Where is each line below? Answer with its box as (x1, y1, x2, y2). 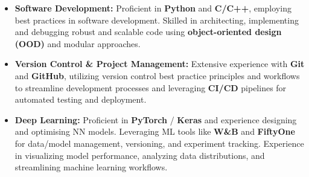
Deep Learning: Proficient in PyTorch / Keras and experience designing (14, 113, 297, 126)
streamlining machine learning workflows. (14, 161, 168, 173)
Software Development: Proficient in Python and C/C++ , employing (14, 2, 291, 14)
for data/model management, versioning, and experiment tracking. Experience (14, 137, 304, 149)
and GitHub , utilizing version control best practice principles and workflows (14, 69, 300, 82)
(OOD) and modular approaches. (14, 37, 141, 50)
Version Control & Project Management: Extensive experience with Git (14, 57, 305, 70)
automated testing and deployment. (14, 93, 147, 106)
